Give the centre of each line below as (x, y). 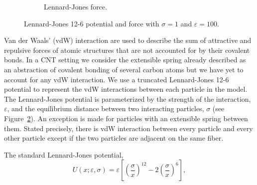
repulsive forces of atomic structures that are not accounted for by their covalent (127, 50)
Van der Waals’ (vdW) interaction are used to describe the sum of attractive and (128, 40)
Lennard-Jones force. (75, 6)
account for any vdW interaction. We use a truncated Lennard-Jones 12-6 (117, 79)
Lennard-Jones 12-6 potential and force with (92, 23)
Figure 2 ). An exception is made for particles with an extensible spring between (126, 118)
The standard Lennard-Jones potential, (64, 154)
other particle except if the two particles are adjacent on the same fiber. (114, 138)
